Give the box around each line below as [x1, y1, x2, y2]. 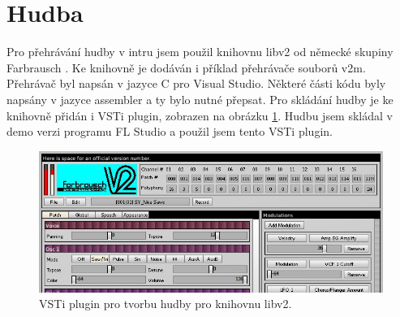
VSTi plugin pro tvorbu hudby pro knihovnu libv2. [39, 295, 292, 312]
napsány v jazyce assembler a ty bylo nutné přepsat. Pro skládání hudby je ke [6, 90, 394, 107]
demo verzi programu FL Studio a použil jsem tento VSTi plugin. [6, 123, 333, 140]
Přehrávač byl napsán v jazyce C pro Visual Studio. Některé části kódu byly [6, 75, 386, 92]
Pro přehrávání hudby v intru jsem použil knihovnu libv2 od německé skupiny [6, 43, 394, 60]
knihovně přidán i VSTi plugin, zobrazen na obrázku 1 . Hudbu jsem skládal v [6, 106, 393, 124]
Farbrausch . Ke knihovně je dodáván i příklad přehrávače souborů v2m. [6, 59, 366, 76]
